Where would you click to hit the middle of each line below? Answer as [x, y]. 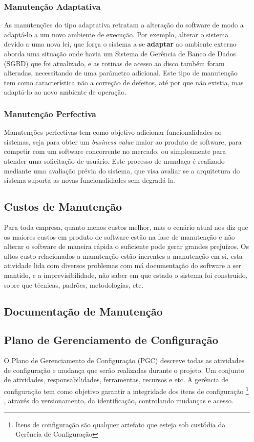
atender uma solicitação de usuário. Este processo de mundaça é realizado [114, 160]
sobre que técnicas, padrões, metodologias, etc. [74, 284]
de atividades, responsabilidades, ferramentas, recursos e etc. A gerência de [116, 380]
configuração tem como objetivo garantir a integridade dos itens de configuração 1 [126, 390]
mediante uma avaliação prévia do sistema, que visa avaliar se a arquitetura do [122, 170]
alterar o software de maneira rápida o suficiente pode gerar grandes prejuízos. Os [127, 246]
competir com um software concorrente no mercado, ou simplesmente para [115, 151]
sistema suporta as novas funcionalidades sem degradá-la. [90, 180]
